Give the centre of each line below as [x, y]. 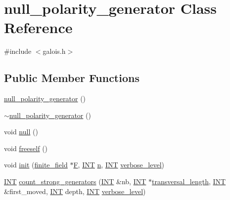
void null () [21, 132]
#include [18, 51]
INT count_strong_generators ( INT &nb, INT [75, 181]
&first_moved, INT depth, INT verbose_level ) [75, 191]
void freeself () [26, 148]
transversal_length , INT [189, 181]
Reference [38, 27]
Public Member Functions [72, 78]
